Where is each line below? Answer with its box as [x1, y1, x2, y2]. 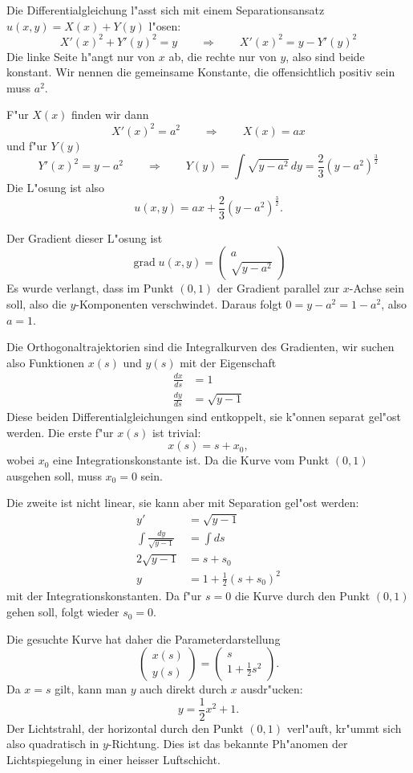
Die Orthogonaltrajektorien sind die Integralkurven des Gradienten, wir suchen [6, 338, 395, 355]
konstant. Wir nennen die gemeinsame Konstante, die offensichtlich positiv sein [6, 63, 395, 80]
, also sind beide [285, 47, 365, 64]
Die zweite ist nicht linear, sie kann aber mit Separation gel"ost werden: [6, 494, 359, 511]
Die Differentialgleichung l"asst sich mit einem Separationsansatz [6, 2, 325, 18]
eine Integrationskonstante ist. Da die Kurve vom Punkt [53, 452, 330, 468]
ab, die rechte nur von [168, 47, 277, 64]
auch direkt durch [140, 681, 227, 697]
